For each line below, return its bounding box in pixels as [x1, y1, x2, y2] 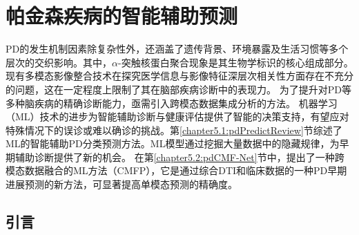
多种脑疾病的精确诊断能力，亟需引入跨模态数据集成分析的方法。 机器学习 [6, 95, 338, 110]
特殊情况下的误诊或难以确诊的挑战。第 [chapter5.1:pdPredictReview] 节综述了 [6, 122, 342, 137]
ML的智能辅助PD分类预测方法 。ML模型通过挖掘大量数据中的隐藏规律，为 [6, 136, 340, 151]
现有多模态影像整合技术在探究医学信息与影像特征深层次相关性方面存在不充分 [6, 68, 353, 83]
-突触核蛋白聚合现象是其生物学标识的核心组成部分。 [117, 55, 353, 69]
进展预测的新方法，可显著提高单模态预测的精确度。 [6, 177, 237, 191]
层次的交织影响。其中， [6, 55, 112, 69]
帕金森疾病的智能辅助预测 [6, 1, 238, 30]
